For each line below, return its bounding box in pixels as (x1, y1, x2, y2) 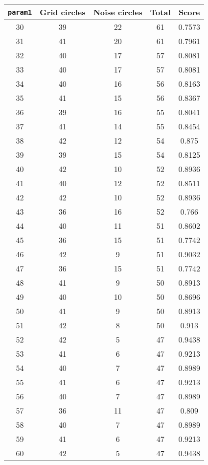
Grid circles (40, 6, 86, 18)
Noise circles (93, 6, 142, 18)
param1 (8, 8, 32, 16)
